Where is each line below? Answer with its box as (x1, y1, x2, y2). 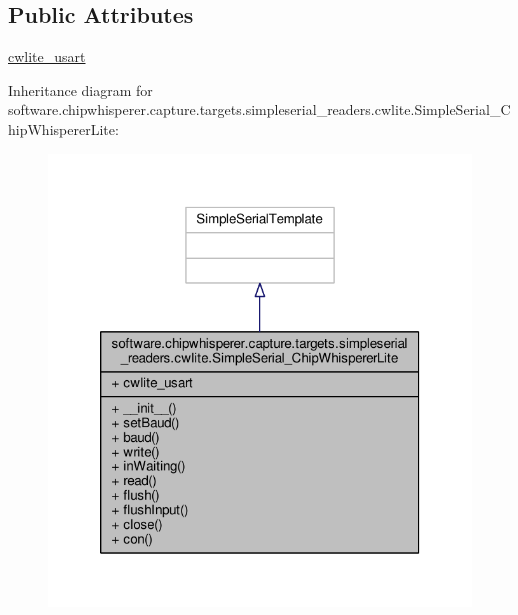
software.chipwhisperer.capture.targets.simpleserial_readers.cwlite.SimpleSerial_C (8, 99, 511, 120)
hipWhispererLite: (8, 118, 119, 139)
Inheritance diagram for (8, 79, 153, 100)
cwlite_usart (8, 46, 86, 67)
